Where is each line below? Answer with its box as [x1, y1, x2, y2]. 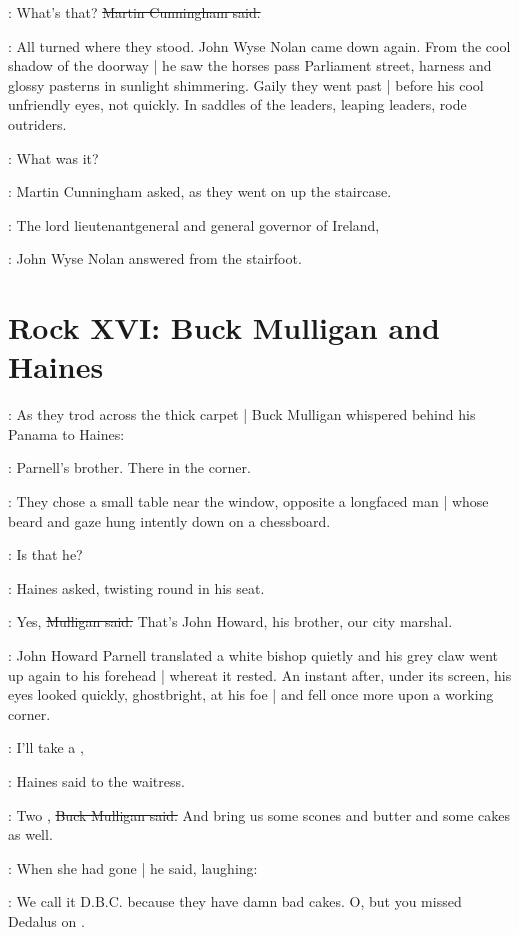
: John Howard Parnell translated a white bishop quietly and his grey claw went [8, 645, 499, 665]
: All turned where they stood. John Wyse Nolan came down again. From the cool [8, 35, 511, 56]
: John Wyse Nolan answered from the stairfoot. [8, 248, 302, 269]
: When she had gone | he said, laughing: [8, 857, 258, 878]
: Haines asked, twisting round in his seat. [8, 577, 265, 598]
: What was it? [8, 147, 99, 168]
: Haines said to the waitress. [8, 770, 185, 791]
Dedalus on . [8, 910, 85, 931]
